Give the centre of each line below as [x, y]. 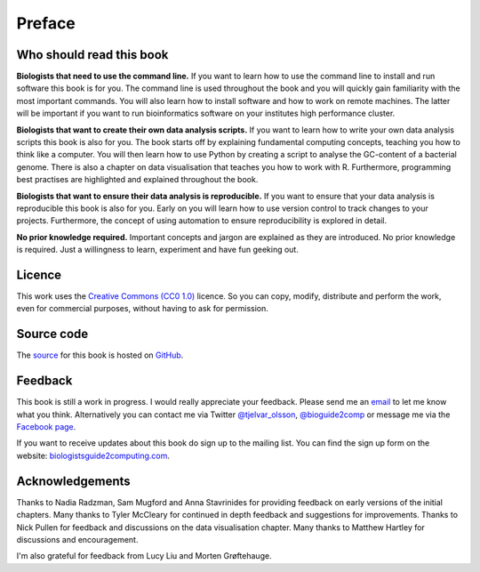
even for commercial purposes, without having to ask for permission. [142, 309]
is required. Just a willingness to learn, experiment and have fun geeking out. [158, 250]
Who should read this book [92, 55]
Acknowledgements [73, 481]
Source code [52, 334]
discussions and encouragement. [77, 539]
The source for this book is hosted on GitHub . [100, 355]
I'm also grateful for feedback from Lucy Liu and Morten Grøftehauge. [144, 556]
